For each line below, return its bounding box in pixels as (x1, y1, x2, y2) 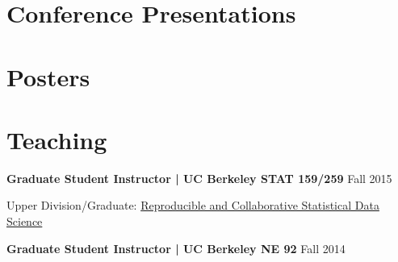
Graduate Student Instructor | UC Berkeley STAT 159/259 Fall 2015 (6, 169, 392, 186)
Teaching (6, 123, 107, 156)
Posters (6, 60, 90, 93)
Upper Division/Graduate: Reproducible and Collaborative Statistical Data (6, 197, 379, 214)
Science (6, 213, 43, 230)
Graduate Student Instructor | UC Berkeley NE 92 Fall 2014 (6, 239, 346, 256)
